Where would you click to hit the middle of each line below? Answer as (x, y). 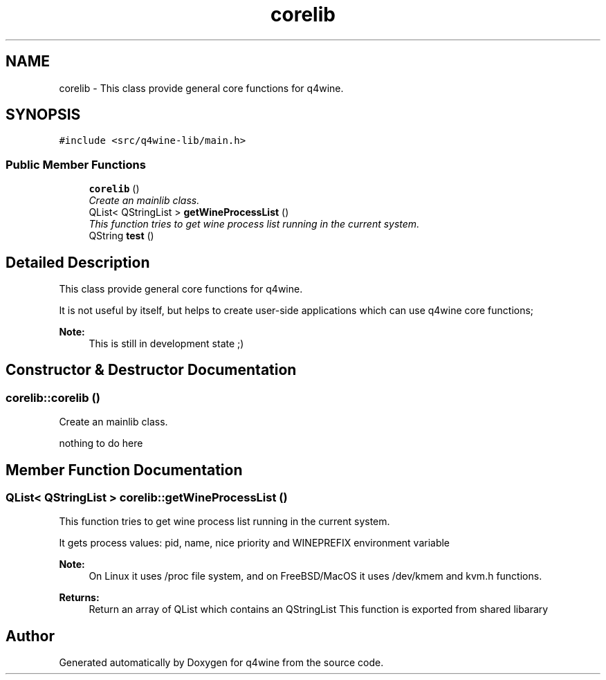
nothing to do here (101, 443)
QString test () (121, 236)
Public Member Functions (76, 164)
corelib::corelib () (53, 397)
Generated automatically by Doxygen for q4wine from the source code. (221, 663)
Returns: (79, 598)
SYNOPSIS (43, 115)
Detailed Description (78, 262)
